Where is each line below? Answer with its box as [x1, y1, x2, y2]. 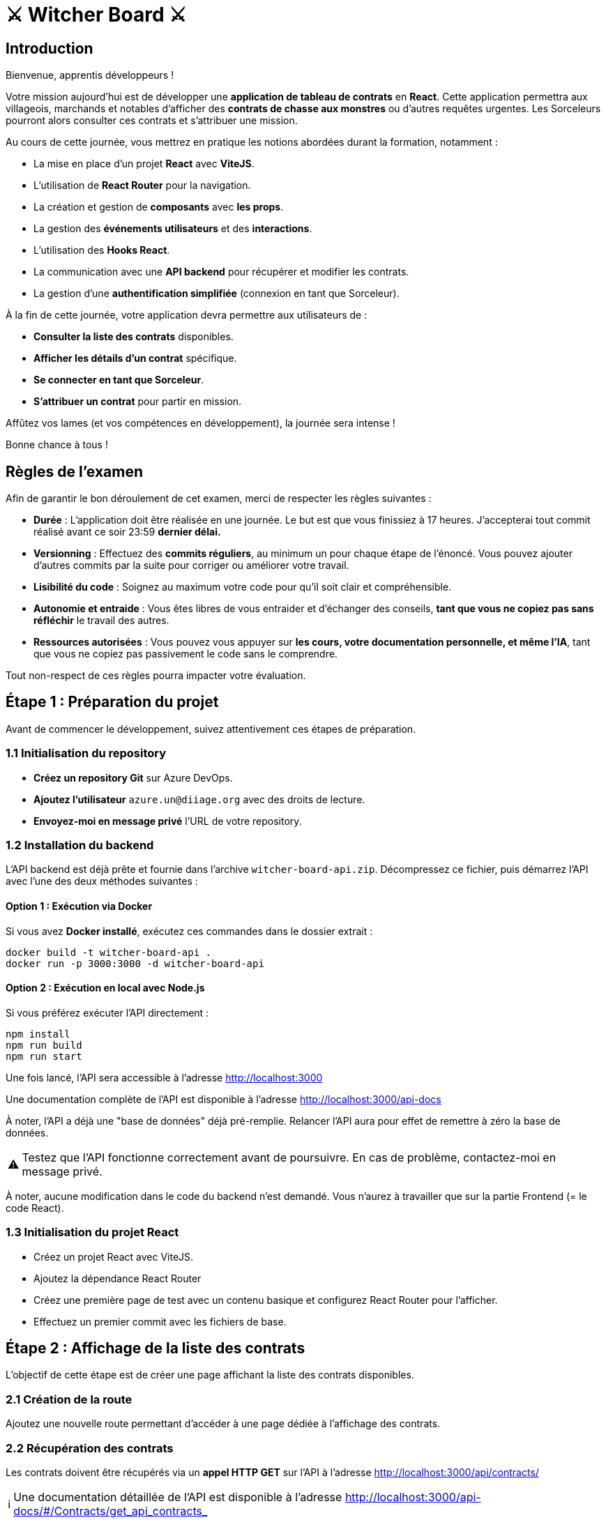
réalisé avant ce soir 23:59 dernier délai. [33, 526, 221, 538]
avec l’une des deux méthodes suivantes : [6, 875, 198, 888]
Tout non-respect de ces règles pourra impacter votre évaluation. [6, 669, 306, 682]
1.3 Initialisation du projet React [6, 1225, 179, 1240]
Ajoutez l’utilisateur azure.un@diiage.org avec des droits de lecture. [33, 793, 365, 805]
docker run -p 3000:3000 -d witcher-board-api [6, 957, 264, 969]
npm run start [6, 1050, 82, 1062]
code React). [6, 1201, 64, 1214]
